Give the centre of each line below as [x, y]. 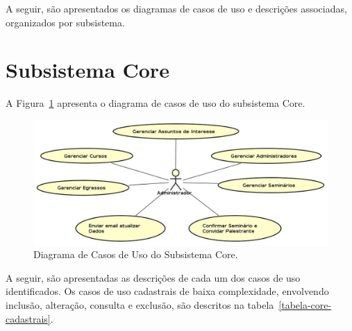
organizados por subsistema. [65, 22]
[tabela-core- [305, 304]
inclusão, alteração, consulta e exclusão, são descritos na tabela [140, 304]
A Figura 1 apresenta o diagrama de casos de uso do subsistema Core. [156, 103]
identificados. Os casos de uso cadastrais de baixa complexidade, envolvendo [167, 291]
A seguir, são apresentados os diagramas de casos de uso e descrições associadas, [176, 8]
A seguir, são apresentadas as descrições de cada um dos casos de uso [153, 277]
